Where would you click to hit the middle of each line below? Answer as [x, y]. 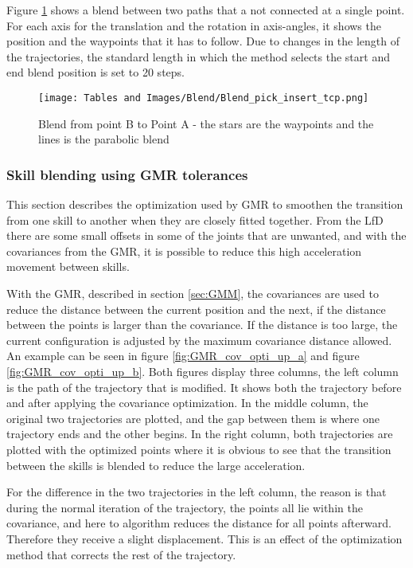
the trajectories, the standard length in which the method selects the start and [198, 56]
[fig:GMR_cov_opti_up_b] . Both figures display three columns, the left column [203, 371]
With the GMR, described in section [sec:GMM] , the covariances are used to [193, 293]
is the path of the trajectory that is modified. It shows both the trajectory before [204, 387]
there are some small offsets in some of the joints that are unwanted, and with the [206, 235]
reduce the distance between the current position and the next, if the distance [196, 309]
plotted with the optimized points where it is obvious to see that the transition [199, 449]
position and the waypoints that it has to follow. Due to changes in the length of [203, 41]
